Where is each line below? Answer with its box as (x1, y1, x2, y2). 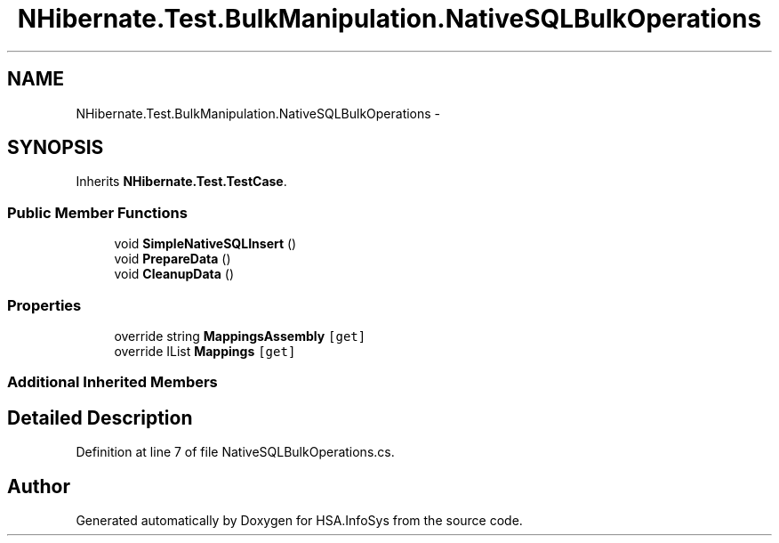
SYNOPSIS (7, 136, 104, 159)
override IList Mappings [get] (114, 343, 296, 359)
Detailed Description (7, 406, 193, 429)
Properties (7, 296, 82, 314)
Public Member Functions (7, 203, 188, 222)
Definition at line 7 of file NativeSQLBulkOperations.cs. (76, 444, 395, 460)
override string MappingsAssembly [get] (114, 328, 366, 344)
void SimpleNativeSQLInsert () (114, 236, 297, 252)
